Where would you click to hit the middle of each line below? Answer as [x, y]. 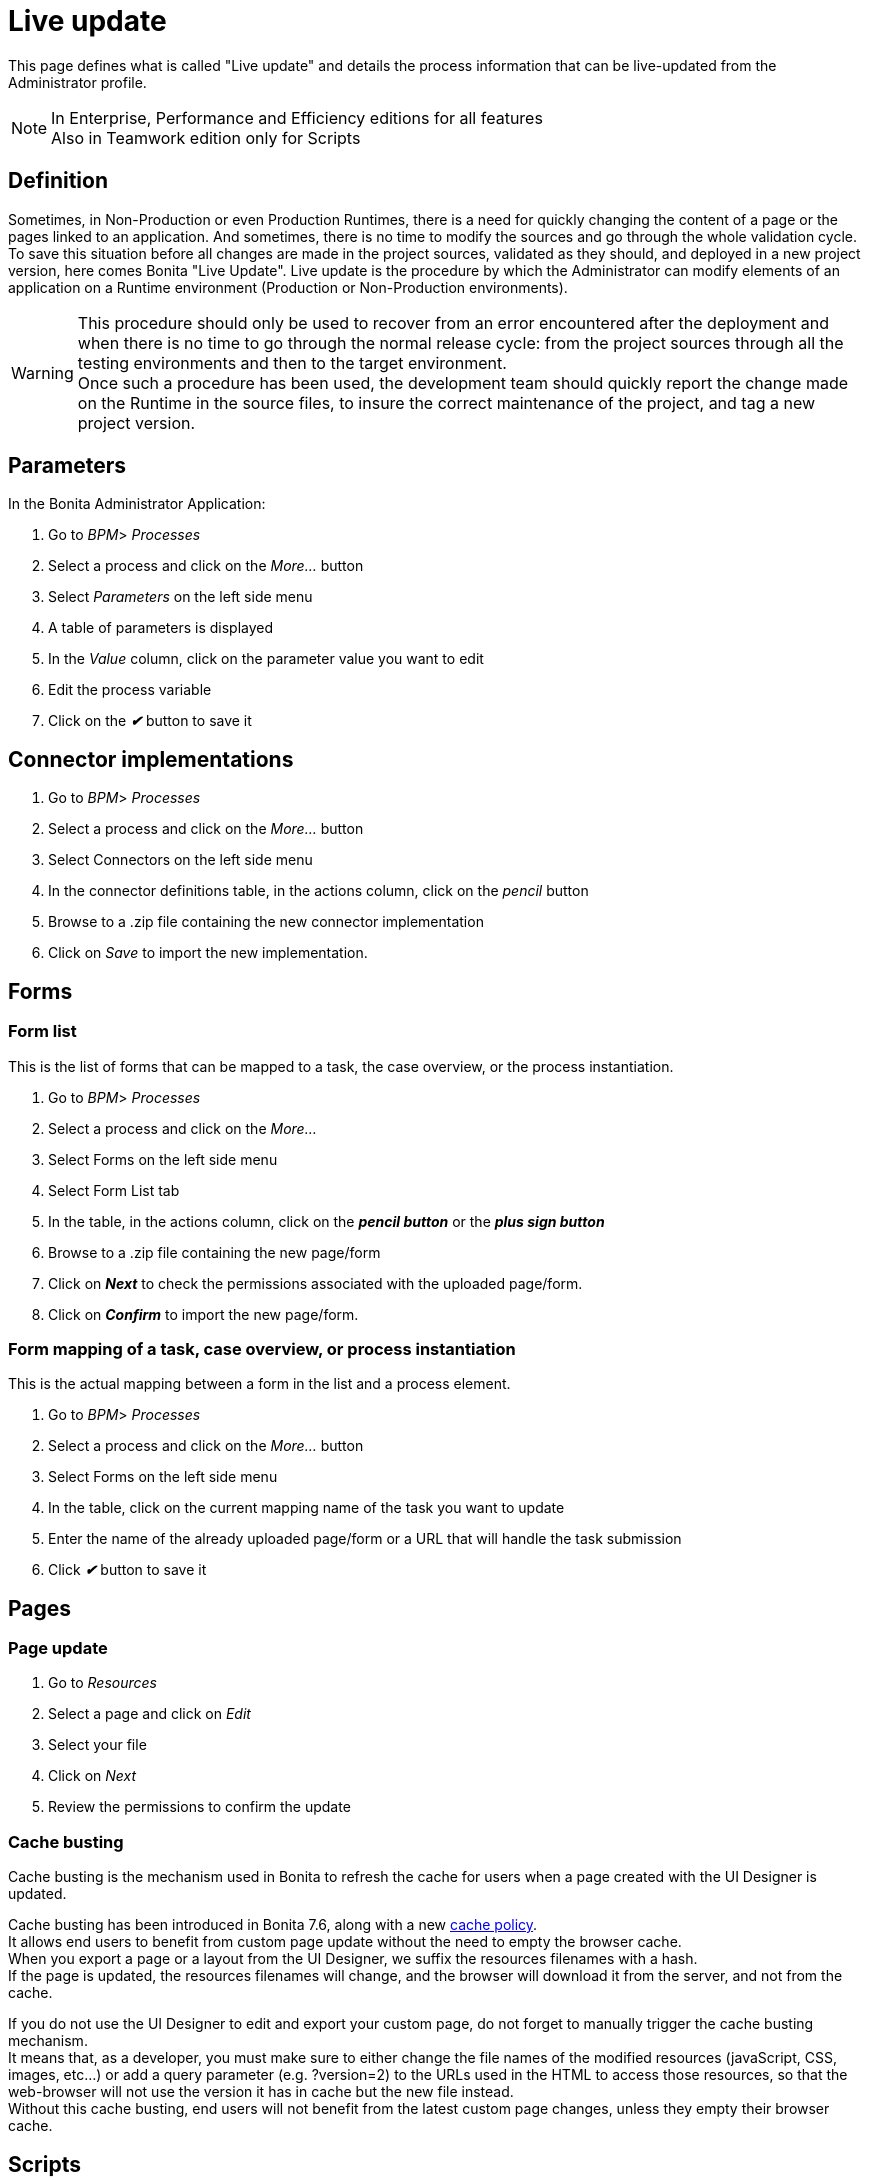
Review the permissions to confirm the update [199, 1807]
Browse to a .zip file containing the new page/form [214, 1252]
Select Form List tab [114, 1190]
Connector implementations [151, 759]
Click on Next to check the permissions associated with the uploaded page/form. [315, 1283]
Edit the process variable [130, 690]
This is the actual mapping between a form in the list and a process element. [259, 1384]
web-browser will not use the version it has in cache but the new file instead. [261, 2092]
